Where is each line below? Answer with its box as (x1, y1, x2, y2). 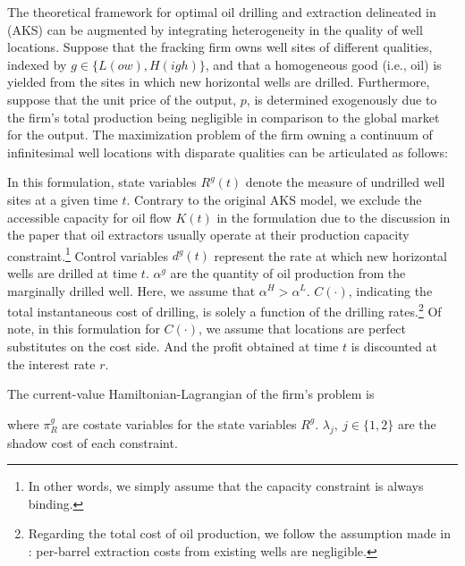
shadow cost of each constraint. (7, 433, 178, 452)
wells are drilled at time (7, 263, 138, 282)
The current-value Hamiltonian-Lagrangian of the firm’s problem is (7, 384, 375, 403)
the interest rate (7, 354, 96, 373)
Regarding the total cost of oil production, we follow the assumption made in (28, 524, 452, 543)
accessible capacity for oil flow (7, 207, 172, 226)
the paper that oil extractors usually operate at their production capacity (7, 225, 410, 244)
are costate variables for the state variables (62, 414, 297, 433)
